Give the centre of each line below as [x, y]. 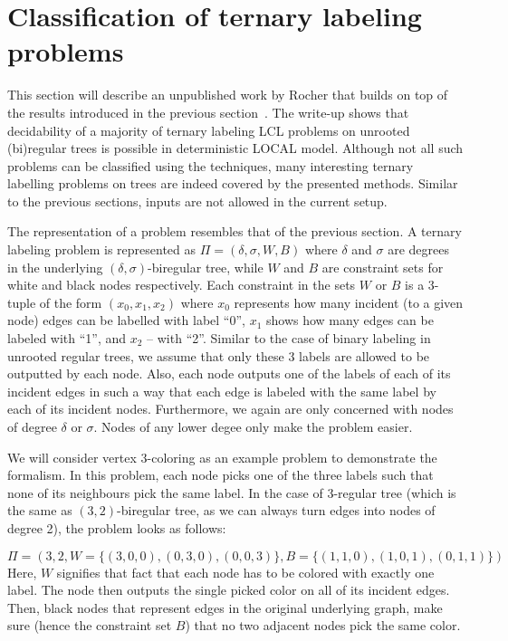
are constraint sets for [383, 267]
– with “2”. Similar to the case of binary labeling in [289, 338]
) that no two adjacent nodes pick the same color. [323, 625]
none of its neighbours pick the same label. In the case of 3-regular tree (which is [232, 492]
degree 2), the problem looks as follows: [117, 527]
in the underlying [55, 267]
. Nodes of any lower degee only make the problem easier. [253, 426]
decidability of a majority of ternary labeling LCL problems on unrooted [209, 130]
